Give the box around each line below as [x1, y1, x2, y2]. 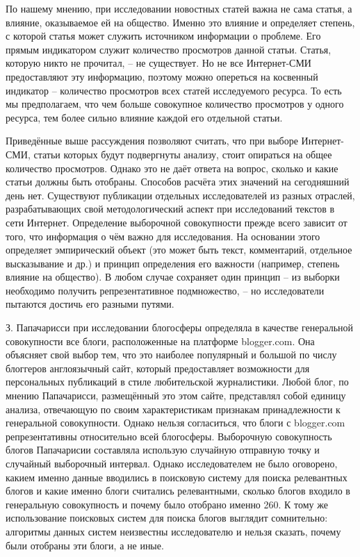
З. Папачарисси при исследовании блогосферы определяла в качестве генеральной [6, 320, 354, 335]
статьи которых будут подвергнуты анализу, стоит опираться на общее [33, 147, 332, 161]
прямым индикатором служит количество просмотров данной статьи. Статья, [6, 42, 332, 56]
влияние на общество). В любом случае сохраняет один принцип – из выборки [6, 269, 340, 284]
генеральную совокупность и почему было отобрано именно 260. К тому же [6, 497, 328, 511]
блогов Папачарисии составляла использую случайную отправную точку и [6, 442, 320, 457]
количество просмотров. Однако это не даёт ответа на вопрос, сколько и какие [6, 160, 338, 175]
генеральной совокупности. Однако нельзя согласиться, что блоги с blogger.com [6, 415, 345, 430]
